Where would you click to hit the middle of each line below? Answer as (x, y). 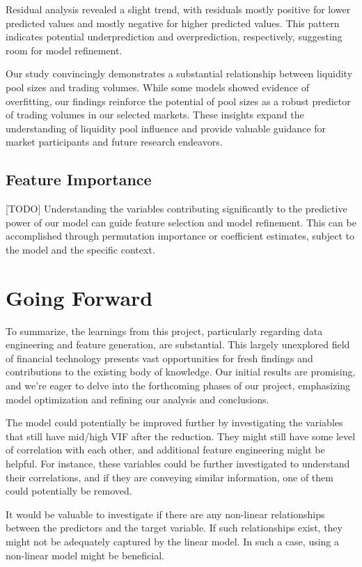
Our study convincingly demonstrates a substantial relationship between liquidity (179, 73)
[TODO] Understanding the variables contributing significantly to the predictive (176, 209)
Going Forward (79, 297)
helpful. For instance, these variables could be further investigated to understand (178, 463)
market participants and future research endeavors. (114, 142)
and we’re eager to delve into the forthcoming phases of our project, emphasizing (178, 386)
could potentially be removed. (69, 491)
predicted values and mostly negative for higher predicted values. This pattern (173, 23)
